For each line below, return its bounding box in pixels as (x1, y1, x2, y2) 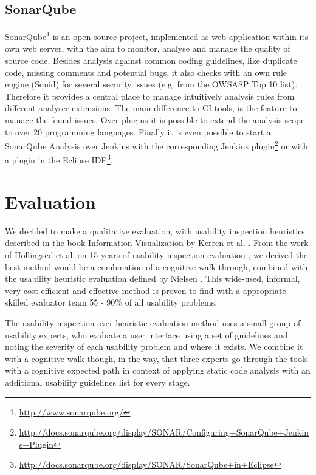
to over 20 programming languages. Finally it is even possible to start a (5, 125, 271, 138)
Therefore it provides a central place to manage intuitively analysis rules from (5, 89, 295, 102)
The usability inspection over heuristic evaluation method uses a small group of (5, 316, 301, 329)
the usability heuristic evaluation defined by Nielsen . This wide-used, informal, (5, 272, 300, 285)
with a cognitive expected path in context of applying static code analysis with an (5, 364, 311, 377)
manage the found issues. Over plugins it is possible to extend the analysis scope (5, 114, 305, 126)
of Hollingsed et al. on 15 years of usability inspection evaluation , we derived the (5, 248, 308, 261)
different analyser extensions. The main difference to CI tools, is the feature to (5, 101, 297, 114)
